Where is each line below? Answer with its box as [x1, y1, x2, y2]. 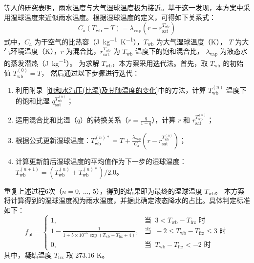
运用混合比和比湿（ [15, 115, 77, 125]
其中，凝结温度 [4, 249, 52, 260]
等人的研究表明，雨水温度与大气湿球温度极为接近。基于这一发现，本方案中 [4, 2, 243, 12]
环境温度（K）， [10, 46, 61, 56]
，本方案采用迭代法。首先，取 [112, 58, 208, 68]
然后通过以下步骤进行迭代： [50, 68, 140, 78]
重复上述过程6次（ [4, 185, 62, 196]
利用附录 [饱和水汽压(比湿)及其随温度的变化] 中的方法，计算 [15, 84, 206, 95]
